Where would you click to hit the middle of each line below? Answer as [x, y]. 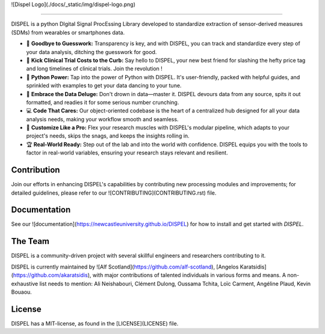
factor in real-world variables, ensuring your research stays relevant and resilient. [127, 153]
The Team [30, 241]
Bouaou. [22, 292]
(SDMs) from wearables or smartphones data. [68, 32]
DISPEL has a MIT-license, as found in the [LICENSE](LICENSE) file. [95, 323]
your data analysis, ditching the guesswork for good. [91, 52]
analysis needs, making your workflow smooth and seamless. [102, 119]
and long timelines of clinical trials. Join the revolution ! [94, 68]
